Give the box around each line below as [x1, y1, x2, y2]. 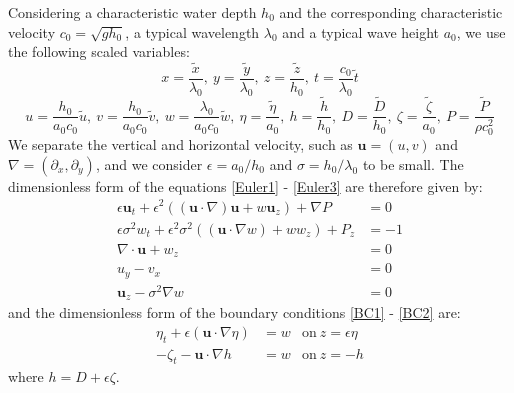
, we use [456, 21, 506, 42]
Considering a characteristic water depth [8, 2, 257, 22]
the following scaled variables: [8, 41, 190, 62]
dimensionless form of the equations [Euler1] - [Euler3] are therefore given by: [8, 175, 483, 196]
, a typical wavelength [125, 21, 260, 42]
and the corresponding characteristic [279, 2, 503, 22]
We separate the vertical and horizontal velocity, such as [8, 134, 353, 155]
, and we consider [95, 153, 203, 174]
